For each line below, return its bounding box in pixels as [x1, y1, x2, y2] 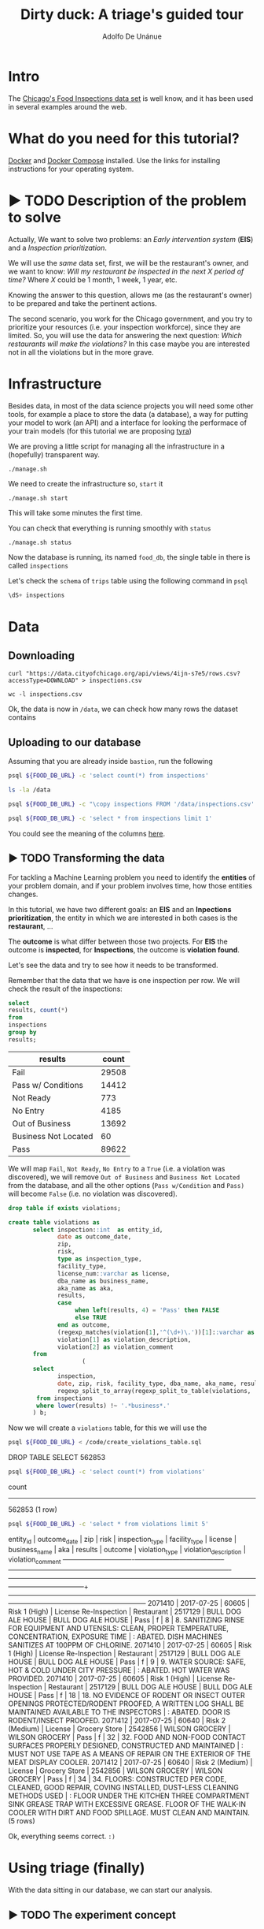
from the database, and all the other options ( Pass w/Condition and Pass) [8, 1180, 245, 1190]
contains [8, 713, 37, 722]
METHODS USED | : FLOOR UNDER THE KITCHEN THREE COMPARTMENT [8, 1791, 250, 1801]
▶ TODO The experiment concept [8, 1908, 177, 1921]
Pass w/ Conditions [12, 1079, 84, 1090]
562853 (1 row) [8, 1505, 57, 1514]
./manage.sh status [8, 538, 72, 546]
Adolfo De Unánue [101, 32, 163, 41]
